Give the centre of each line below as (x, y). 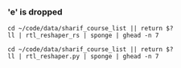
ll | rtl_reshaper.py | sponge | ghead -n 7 (83, 57)
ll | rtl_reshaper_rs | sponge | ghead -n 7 (83, 36)
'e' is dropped (35, 12)
